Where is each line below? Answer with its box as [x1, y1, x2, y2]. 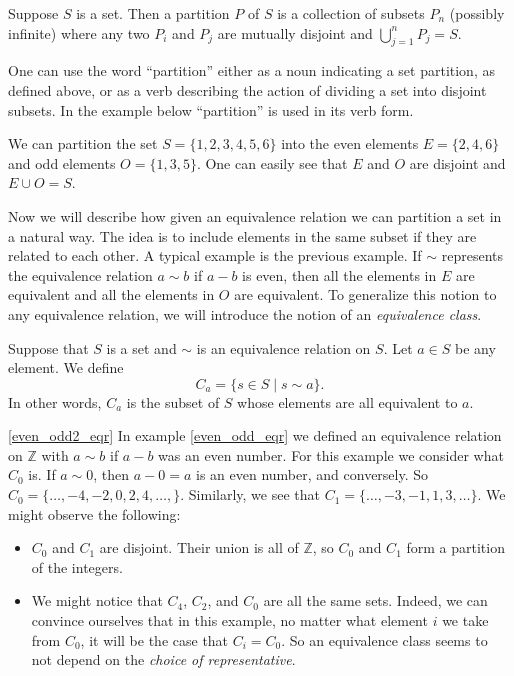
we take [442, 610, 489, 631]
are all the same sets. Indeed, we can [263, 590, 488, 611]
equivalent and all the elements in [8, 284, 215, 305]
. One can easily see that [196, 152, 348, 173]
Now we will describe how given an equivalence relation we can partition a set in [8, 205, 502, 226]
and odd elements [8, 152, 116, 173]
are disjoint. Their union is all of [99, 537, 299, 558]
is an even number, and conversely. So [196, 464, 429, 485]
